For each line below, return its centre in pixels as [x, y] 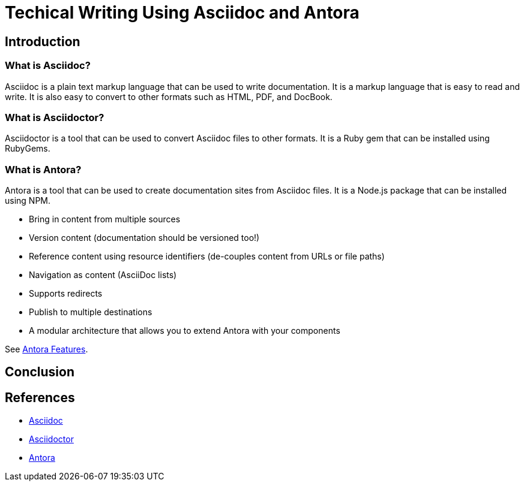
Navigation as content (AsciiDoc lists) [103, 275]
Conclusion [40, 372]
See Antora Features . [47, 349]
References [40, 397]
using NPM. [28, 201]
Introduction [43, 41]
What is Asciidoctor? [55, 117]
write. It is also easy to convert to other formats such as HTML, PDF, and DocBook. [169, 96]
